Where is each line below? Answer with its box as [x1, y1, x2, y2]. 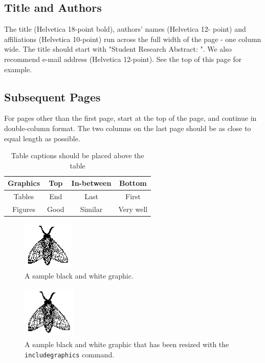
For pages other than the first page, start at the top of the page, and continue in [4, 113, 257, 123]
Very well [118, 204, 148, 215]
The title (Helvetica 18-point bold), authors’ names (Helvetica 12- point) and [4, 24, 246, 34]
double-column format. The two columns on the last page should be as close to [4, 122, 251, 133]
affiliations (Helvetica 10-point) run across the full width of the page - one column [4, 33, 261, 44]
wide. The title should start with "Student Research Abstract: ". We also [4, 44, 232, 54]
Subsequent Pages [4, 89, 101, 104]
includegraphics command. [25, 349, 115, 359]
